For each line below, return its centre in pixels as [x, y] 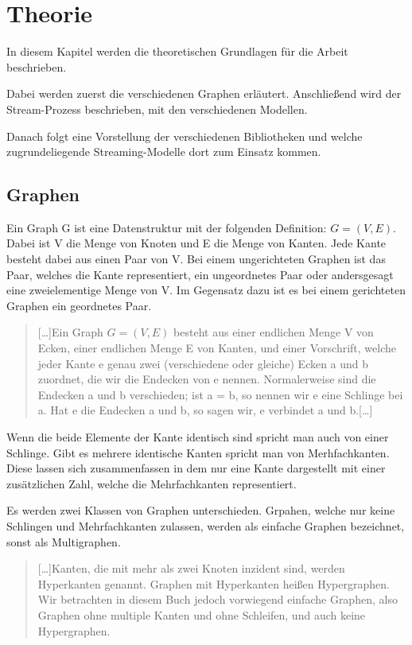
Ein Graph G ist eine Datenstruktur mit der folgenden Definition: [167, 227]
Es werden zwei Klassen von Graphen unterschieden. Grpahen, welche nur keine [201, 510]
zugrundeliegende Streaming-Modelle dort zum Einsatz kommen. [164, 152]
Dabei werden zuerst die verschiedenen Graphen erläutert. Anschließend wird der [204, 93]
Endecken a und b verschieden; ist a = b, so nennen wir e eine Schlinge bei [220, 394]
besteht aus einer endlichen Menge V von [274, 332]
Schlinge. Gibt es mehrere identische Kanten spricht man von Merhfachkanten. [198, 452]
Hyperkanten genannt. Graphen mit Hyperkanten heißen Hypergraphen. [214, 583]
